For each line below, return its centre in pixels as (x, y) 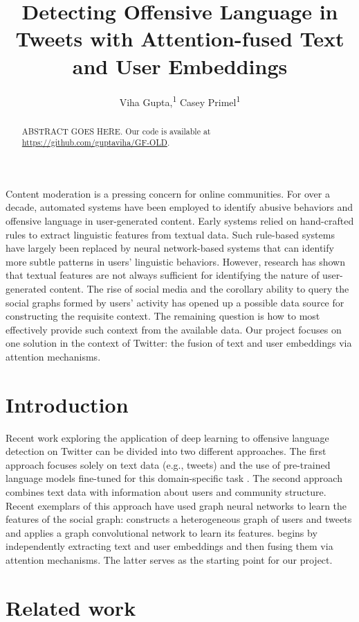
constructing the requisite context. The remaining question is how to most (163, 316)
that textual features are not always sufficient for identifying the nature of (163, 275)
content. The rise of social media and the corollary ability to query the (199, 289)
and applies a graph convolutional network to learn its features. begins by (162, 532)
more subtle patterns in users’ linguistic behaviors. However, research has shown (175, 261)
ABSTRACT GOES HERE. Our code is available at (116, 131)
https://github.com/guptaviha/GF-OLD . (96, 142)
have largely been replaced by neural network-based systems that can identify (170, 248)
